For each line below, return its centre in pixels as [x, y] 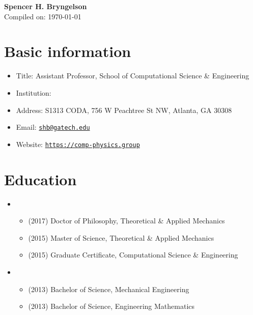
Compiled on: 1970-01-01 [43, 16]
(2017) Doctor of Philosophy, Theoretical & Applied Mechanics [126, 221]
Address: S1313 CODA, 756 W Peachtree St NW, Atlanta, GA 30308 [124, 110]
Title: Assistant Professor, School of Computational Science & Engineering [133, 76]
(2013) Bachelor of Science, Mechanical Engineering [109, 289]
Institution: [34, 92]
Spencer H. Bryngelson [46, 6]
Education [40, 179]
